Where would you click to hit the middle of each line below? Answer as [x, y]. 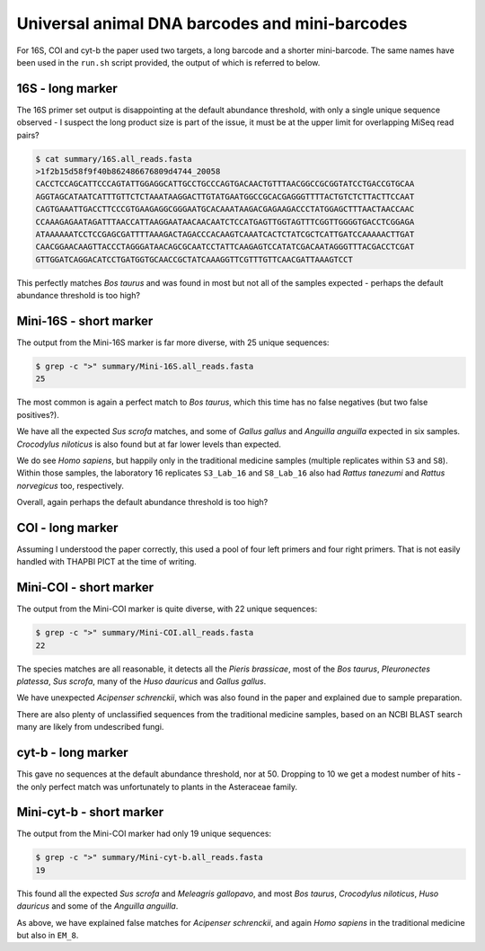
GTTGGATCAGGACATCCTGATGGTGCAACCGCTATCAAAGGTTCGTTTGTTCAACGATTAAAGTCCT [194, 259]
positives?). [38, 414]
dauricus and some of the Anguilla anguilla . [97, 906]
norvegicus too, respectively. [71, 485]
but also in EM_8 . [48, 935]
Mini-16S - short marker [85, 320]
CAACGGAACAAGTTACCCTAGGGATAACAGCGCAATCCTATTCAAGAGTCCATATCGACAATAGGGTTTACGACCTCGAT [225, 247]
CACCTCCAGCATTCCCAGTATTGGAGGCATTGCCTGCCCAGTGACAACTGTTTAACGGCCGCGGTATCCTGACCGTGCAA [225, 184]
